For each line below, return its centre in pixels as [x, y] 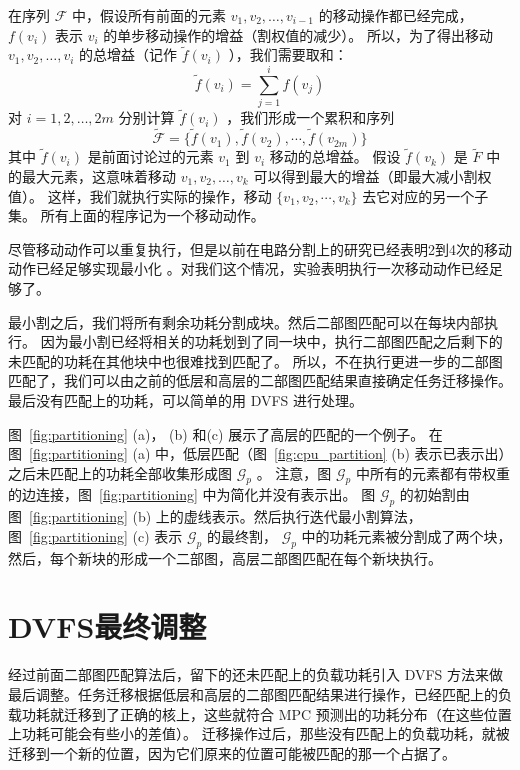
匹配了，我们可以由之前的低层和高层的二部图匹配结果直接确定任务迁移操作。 [260, 380]
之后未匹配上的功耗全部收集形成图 [120, 472]
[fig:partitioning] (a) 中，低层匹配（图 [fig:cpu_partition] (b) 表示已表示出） [267, 453]
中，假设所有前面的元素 [148, 15]
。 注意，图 [294, 472]
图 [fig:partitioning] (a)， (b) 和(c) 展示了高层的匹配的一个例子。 [216, 433]
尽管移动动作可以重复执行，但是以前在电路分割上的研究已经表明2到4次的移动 [260, 248]
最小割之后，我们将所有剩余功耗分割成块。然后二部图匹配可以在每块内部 [246, 321]
